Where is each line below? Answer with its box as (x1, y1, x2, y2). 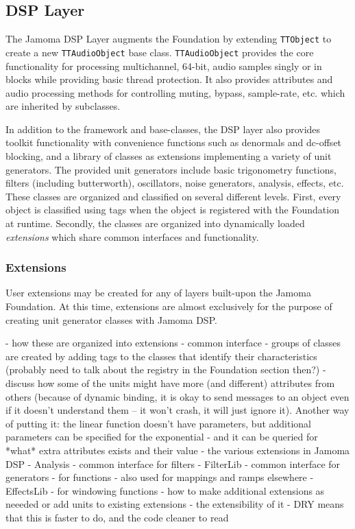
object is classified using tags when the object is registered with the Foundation (5, 202, 339, 217)
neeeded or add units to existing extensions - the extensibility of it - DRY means (5, 497, 344, 511)
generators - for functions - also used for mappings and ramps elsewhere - (5, 470, 314, 484)
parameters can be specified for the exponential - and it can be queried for (5, 430, 318, 444)
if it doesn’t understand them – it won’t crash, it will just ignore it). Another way (5, 403, 350, 417)
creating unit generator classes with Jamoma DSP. (5, 312, 217, 327)
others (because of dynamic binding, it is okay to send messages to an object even (5, 389, 350, 403)
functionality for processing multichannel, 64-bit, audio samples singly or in (5, 58, 322, 73)
